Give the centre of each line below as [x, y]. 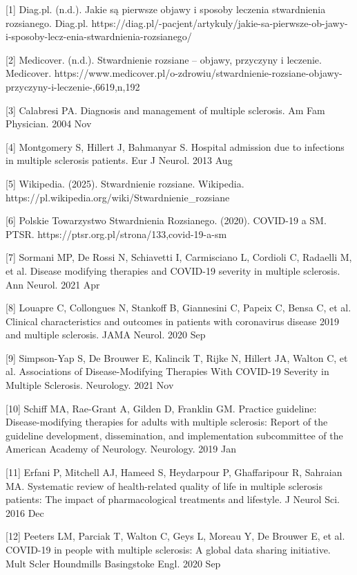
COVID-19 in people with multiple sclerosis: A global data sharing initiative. [168, 549]
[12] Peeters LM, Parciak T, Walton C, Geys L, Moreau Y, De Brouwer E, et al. [175, 536]
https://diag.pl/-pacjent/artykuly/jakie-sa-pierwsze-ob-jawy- [220, 22]
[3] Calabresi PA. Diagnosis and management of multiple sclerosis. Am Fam [165, 110]
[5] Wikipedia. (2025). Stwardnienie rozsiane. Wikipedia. [125, 183]
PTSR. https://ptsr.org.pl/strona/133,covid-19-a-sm [116, 234]
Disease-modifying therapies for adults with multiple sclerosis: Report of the [167, 422]
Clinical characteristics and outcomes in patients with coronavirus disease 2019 [172, 321]
